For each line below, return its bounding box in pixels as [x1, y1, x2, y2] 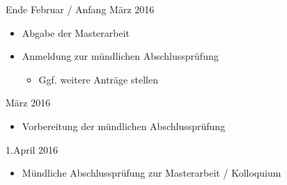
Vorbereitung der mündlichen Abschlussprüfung [22, 118, 226, 133]
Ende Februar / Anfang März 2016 [6, 2, 155, 16]
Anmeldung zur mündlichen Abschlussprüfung [22, 49, 219, 63]
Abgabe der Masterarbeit [22, 25, 130, 40]
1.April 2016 [6, 142, 59, 156]
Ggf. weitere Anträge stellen [38, 72, 158, 86]
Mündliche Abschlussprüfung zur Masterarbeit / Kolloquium [22, 166, 281, 180]
